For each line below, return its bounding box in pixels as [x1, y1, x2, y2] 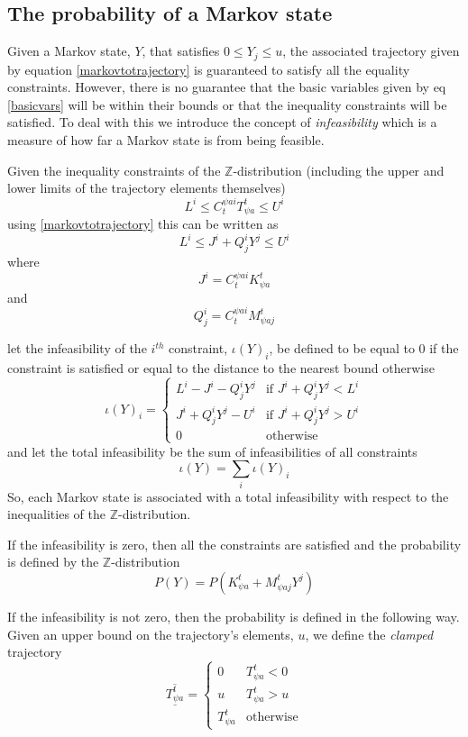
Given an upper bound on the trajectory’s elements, [7, 624, 294, 643]
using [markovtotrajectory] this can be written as [7, 214, 279, 233]
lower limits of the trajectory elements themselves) [7, 178, 286, 197]
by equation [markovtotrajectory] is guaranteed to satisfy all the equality [7, 59, 410, 78]
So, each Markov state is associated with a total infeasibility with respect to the [7, 487, 449, 505]
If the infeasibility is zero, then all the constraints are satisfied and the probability [7, 534, 462, 553]
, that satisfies [142, 41, 220, 60]
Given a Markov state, [7, 41, 131, 60]
